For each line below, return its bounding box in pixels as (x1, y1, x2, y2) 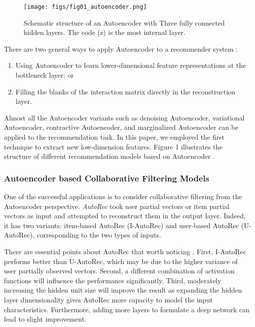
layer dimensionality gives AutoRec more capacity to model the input (4, 294, 213, 304)
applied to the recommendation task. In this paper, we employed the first (4, 132, 225, 142)
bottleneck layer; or (15, 70, 74, 80)
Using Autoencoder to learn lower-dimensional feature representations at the (15, 60, 246, 70)
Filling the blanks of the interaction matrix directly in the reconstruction (15, 86, 235, 96)
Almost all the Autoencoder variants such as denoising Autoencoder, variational (4, 112, 245, 122)
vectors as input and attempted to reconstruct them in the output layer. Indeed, (4, 210, 246, 221)
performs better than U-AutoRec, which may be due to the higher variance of (4, 256, 238, 266)
